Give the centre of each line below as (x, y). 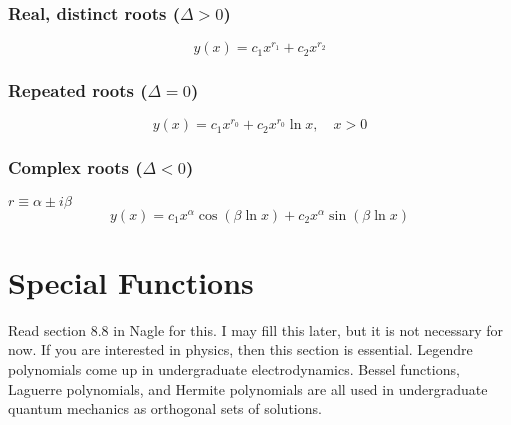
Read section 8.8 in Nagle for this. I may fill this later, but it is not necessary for (256, 329)
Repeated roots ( (78, 90)
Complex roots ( (75, 167)
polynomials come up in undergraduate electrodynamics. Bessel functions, (234, 368)
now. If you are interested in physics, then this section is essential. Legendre (240, 349)
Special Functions (131, 281)
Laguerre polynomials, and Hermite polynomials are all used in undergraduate (248, 388)
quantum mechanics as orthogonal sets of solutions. (165, 408)
